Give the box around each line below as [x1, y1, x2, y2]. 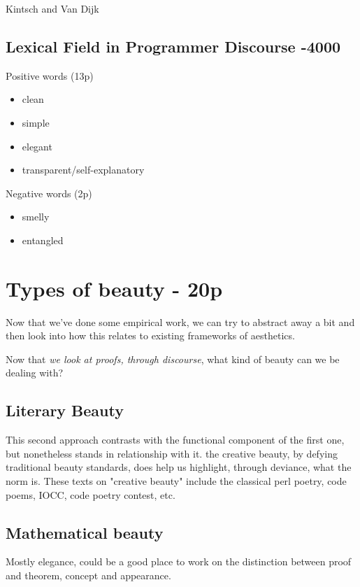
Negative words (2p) [6, 185, 92, 200]
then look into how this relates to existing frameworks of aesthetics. [6, 328, 295, 343]
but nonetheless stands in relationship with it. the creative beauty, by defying [6, 446, 338, 460]
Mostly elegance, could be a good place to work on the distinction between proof [6, 554, 352, 569]
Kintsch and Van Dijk [6, 1, 99, 15]
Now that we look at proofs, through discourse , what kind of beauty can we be [6, 351, 340, 366]
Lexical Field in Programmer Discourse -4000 [6, 35, 341, 57]
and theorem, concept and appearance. [6, 568, 171, 583]
